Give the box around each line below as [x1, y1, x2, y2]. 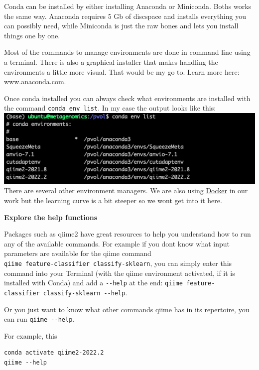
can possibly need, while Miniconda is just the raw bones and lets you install [4, 20, 239, 31]
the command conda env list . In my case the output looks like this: [4, 103, 216, 113]
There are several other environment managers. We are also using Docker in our [4, 185, 248, 196]
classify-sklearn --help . [43, 287, 128, 297]
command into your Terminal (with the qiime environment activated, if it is [4, 267, 235, 278]
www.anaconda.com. [4, 76, 66, 87]
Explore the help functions [4, 212, 97, 222]
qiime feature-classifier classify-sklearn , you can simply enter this [4, 257, 232, 268]
